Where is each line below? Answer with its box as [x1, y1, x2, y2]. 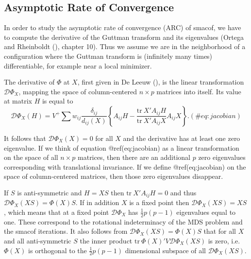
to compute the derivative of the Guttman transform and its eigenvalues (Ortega [4, 32, 244, 42]
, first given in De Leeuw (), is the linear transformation [77, 77, 244, 87]
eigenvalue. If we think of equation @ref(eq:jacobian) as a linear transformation [4, 142, 239, 153]
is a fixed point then [129, 197, 189, 207]
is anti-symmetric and [17, 187, 82, 197]
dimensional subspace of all [125, 245, 206, 255]
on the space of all [4, 152, 58, 162]
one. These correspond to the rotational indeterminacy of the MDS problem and [4, 216, 243, 226]
